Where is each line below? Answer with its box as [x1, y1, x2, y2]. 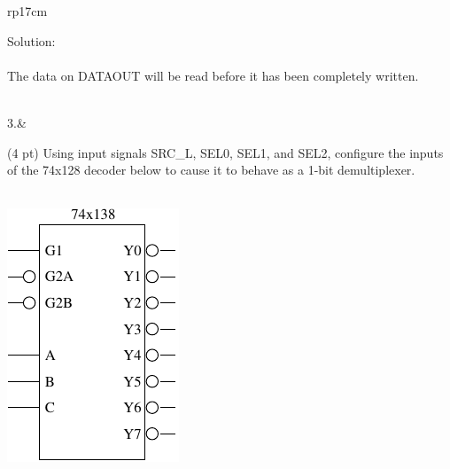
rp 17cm [7, 2, 48, 20]
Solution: [7, 31, 56, 50]
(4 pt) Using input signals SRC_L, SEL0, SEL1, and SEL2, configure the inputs [7, 143, 444, 161]
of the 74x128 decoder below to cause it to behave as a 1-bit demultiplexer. [7, 160, 415, 179]
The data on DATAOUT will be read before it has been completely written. [7, 66, 419, 84]
